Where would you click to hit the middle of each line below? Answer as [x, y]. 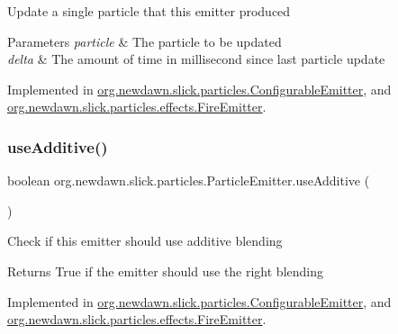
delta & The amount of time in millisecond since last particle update [196, 59]
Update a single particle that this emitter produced [149, 11]
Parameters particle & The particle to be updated [145, 41]
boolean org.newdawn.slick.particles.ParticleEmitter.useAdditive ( [189, 181]
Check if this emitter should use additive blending [145, 241]
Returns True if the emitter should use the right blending [166, 271]
